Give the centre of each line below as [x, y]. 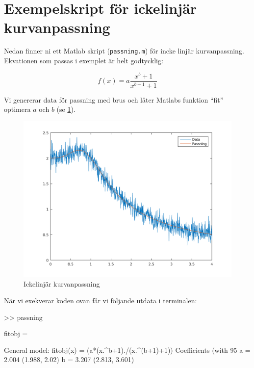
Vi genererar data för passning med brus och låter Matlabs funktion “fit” [114, 99]
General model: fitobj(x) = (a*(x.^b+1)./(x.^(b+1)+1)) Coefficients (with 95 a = [127, 350]
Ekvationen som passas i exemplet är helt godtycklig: [84, 60]
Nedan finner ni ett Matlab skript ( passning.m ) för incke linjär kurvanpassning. [124, 51]
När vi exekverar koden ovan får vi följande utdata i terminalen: [101, 301]
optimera [17, 109]
